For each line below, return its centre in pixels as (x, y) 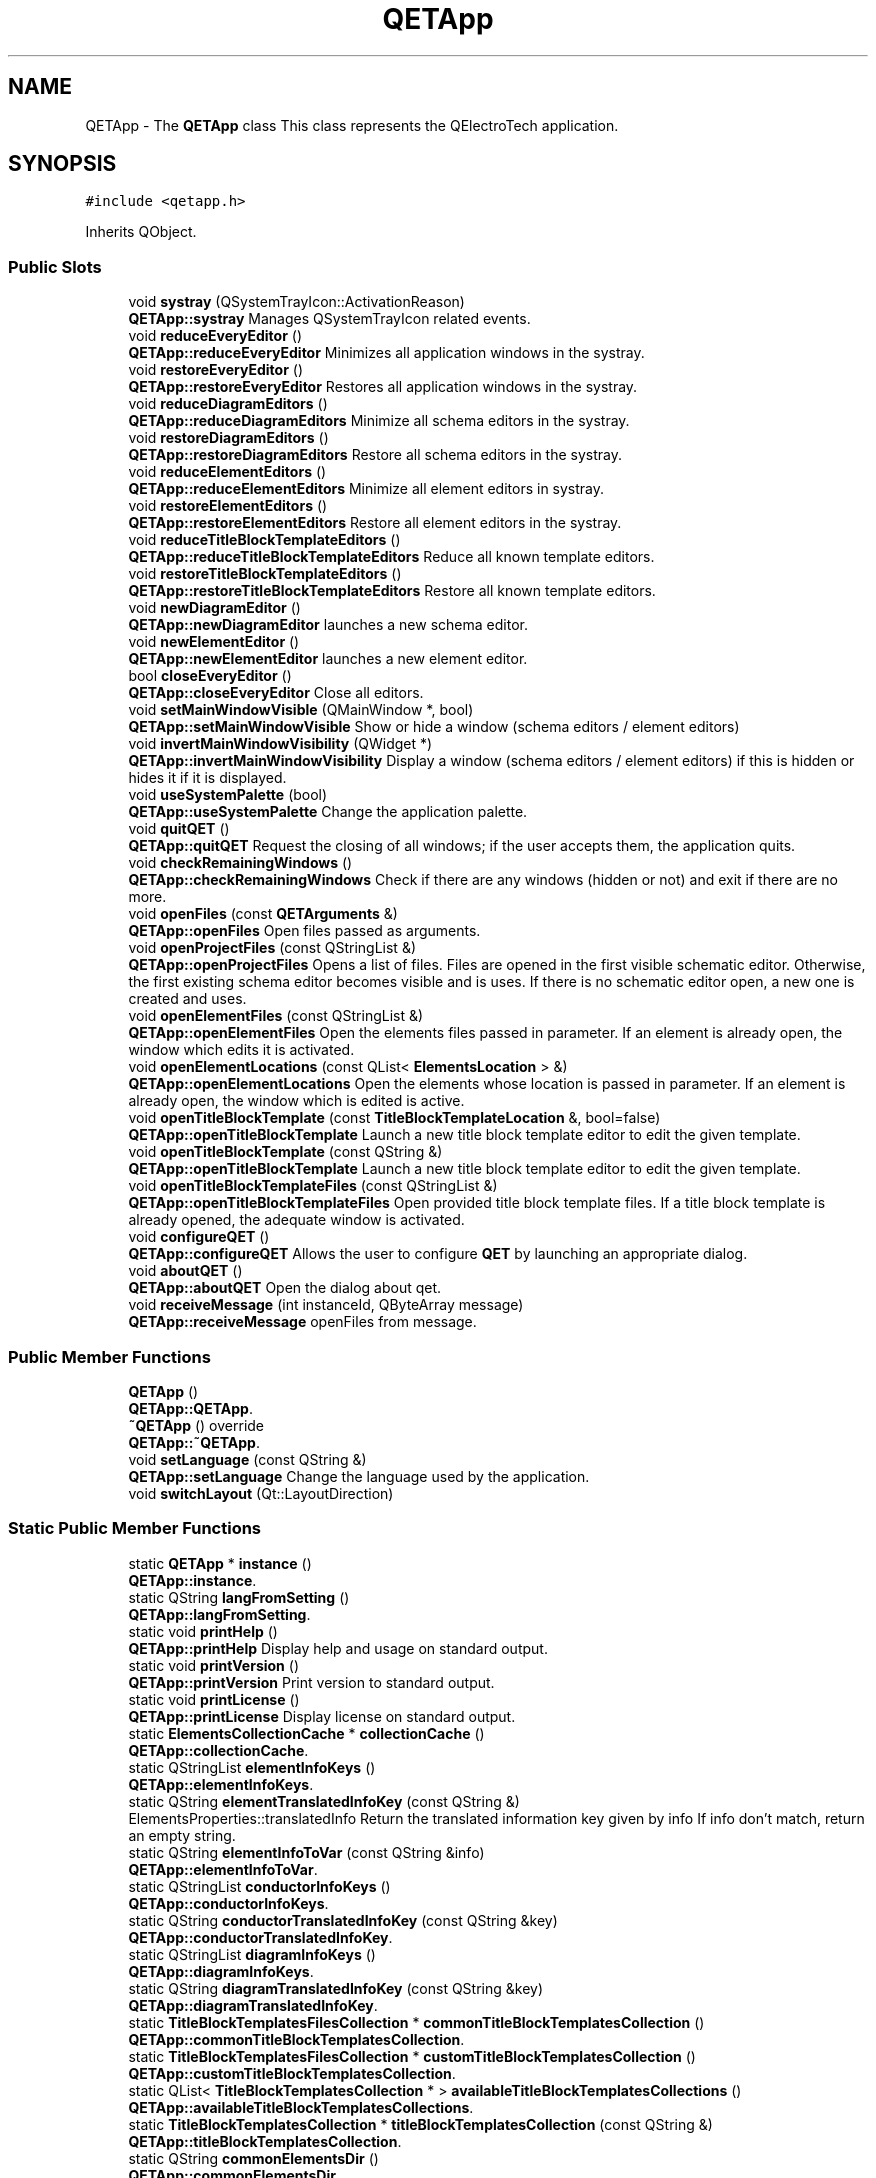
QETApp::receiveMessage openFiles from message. (302, 1322)
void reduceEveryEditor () (215, 336)
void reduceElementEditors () (227, 472)
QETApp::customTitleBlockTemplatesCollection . (292, 2073)
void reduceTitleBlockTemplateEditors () (264, 540)
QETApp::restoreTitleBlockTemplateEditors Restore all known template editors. (392, 591)
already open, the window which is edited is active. (296, 1101)
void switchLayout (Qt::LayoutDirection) (261, 1493)
